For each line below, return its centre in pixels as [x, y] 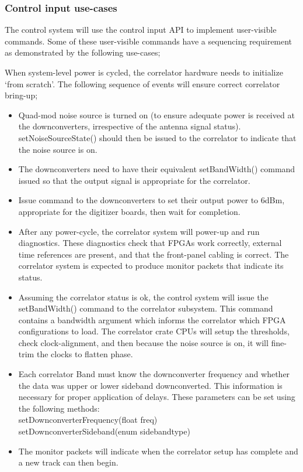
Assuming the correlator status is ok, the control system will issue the [143, 297]
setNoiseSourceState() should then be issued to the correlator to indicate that [157, 137]
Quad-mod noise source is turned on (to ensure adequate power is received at [156, 114]
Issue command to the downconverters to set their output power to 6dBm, [151, 200]
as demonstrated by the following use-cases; [83, 52]
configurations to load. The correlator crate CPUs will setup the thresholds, [154, 331]
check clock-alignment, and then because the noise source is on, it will [143, 342]
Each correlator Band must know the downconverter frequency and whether [154, 374]
